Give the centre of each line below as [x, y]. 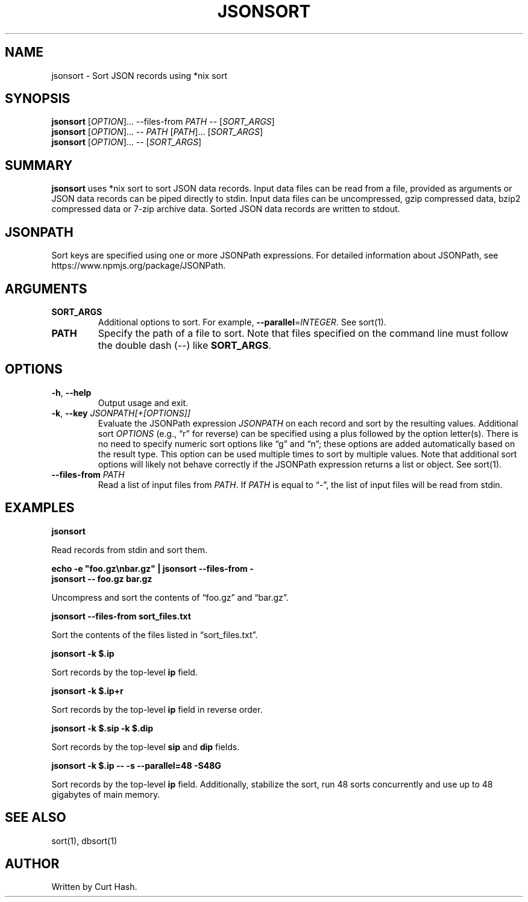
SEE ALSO [36, 818]
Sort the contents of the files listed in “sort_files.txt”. [155, 634]
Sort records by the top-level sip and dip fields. [146, 747]
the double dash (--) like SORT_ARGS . [184, 345]
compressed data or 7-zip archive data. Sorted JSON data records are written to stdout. [226, 209]
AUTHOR [32, 863]
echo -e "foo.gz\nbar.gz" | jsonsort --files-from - [152, 568]
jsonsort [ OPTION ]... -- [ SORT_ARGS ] [127, 142]
